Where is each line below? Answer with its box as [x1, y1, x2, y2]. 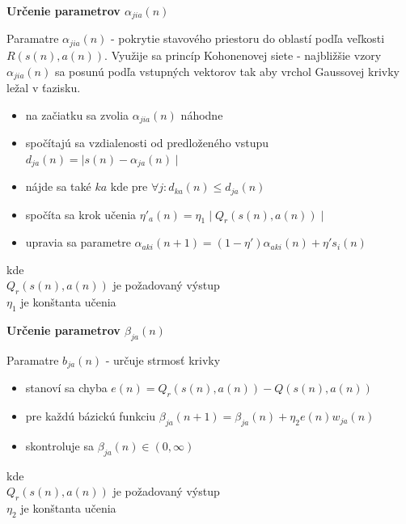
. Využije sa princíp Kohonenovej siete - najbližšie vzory [104, 46, 382, 63]
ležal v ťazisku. [6, 78, 81, 95]
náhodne [180, 106, 223, 123]
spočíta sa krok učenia [25, 205, 137, 222]
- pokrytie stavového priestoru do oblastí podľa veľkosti [111, 30, 385, 47]
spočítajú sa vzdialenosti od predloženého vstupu [25, 134, 269, 150]
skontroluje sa [25, 437, 94, 454]
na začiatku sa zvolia [25, 106, 129, 123]
